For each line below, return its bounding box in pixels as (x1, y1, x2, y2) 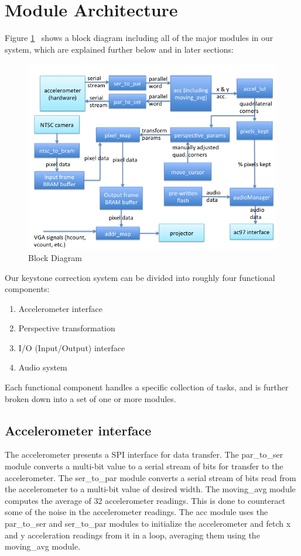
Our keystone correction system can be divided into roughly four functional (5, 271, 275, 283)
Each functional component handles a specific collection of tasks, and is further (5, 381, 289, 393)
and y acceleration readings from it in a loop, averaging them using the (5, 528, 260, 541)
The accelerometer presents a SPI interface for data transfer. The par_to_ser (5, 448, 283, 461)
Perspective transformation (18, 322, 115, 334)
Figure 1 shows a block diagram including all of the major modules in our (5, 32, 273, 44)
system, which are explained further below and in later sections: (5, 43, 234, 55)
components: (5, 283, 50, 295)
